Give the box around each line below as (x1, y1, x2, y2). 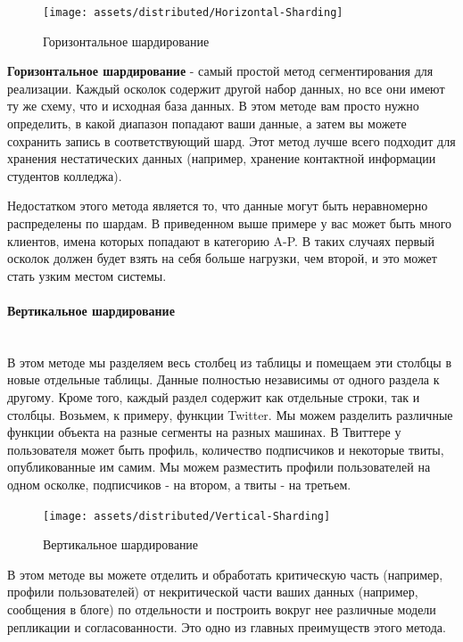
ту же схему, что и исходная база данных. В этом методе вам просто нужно (7, 96, 419, 115)
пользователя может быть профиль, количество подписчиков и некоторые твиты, (7, 440, 444, 458)
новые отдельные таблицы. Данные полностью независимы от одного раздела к (7, 370, 440, 389)
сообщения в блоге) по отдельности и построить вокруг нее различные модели (7, 599, 436, 618)
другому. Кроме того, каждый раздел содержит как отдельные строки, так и (7, 387, 420, 406)
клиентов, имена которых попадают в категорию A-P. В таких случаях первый (7, 231, 434, 250)
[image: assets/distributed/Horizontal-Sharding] (43, 6, 343, 19)
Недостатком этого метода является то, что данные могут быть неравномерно (7, 196, 428, 215)
